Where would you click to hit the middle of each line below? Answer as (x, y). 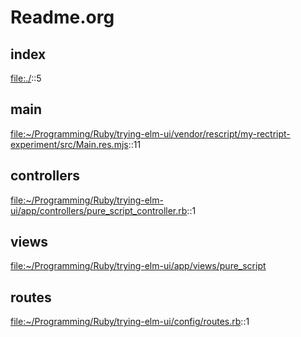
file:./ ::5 (26, 78)
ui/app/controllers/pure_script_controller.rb (99, 210)
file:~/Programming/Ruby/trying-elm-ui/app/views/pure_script (138, 266)
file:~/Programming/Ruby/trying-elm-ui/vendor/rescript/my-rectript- (150, 133)
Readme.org (62, 17)
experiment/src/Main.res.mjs (69, 144)
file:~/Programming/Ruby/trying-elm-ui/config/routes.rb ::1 (130, 322)
